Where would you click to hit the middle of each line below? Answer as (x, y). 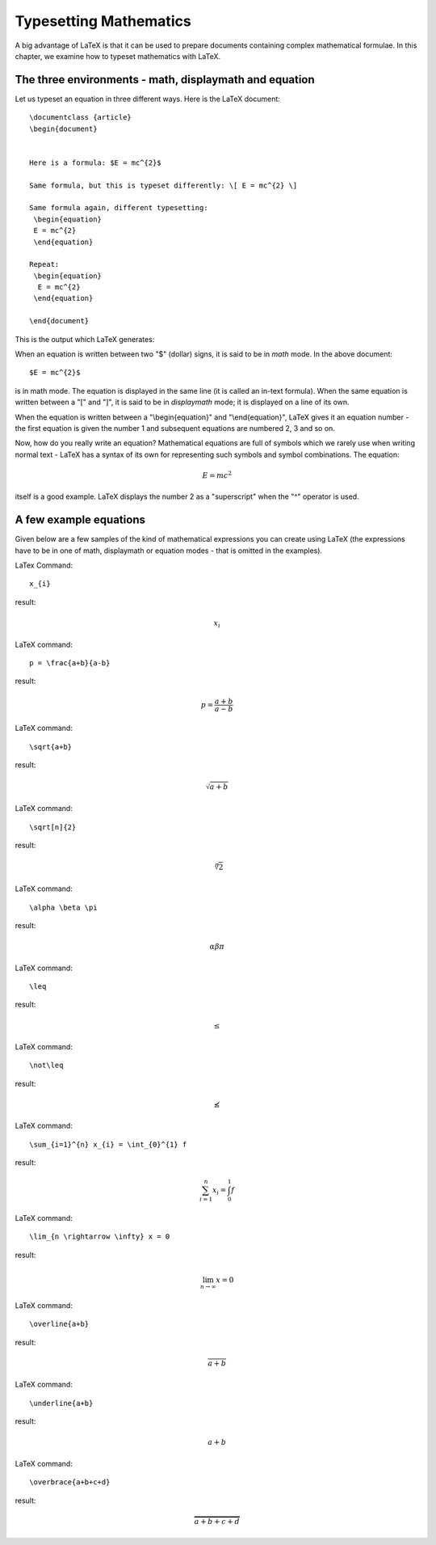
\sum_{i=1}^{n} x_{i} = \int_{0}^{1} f (108, 1144)
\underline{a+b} (61, 1403)
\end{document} (59, 321)
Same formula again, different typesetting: (119, 208)
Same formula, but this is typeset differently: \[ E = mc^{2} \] (163, 185)
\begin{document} (63, 129)
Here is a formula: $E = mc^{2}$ (95, 163)
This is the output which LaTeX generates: (85, 339)
